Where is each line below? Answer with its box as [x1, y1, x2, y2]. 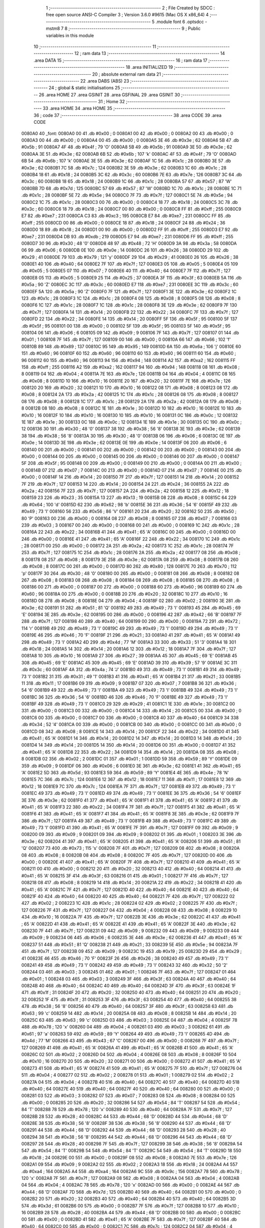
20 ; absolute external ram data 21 [92, 71, 161, 77]
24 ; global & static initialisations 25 [49, 85, 120, 91]
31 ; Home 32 [98, 99, 125, 105]
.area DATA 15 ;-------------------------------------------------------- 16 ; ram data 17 [33, 57, 208, 63]
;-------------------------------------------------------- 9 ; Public [68, 26, 201, 31]
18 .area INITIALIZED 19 [126, 64, 173, 70]
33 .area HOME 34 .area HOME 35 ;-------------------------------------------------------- [42, 106, 226, 112]
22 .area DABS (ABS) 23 [80, 78, 130, 84]
